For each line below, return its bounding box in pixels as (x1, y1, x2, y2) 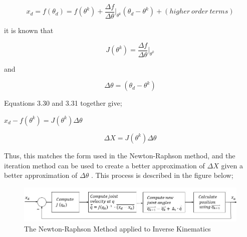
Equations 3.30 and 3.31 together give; (4, 98, 122, 108)
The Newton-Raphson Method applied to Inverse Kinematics (24, 223, 211, 234)
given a (221, 160, 243, 170)
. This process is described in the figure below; (91, 170, 233, 180)
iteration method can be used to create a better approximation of (4, 160, 205, 170)
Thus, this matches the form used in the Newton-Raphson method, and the (4, 150, 235, 160)
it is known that (4, 25, 54, 36)
